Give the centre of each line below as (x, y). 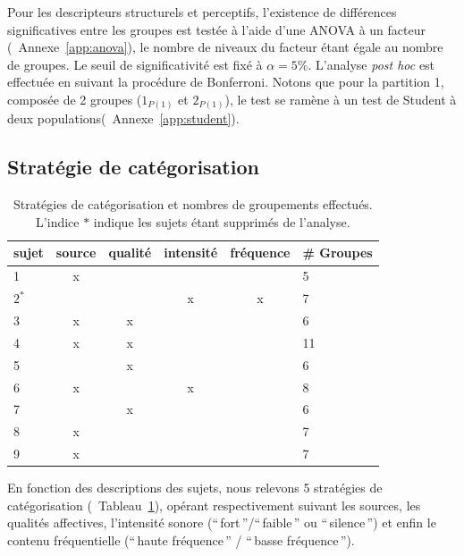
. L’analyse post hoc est (371, 64)
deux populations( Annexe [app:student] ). (123, 118)
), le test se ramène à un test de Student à (341, 99)
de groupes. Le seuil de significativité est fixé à (135, 64)
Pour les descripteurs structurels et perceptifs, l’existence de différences (202, 12)
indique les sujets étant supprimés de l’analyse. (222, 221)
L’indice (58, 221)
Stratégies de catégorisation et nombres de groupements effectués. (193, 204)
